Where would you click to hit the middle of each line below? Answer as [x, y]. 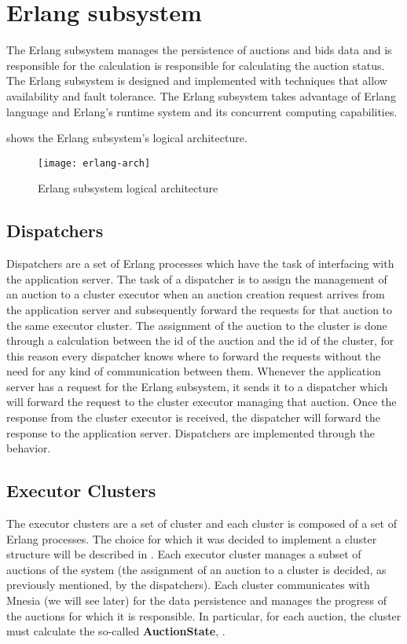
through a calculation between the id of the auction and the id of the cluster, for [200, 340]
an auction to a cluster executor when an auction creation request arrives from [196, 294]
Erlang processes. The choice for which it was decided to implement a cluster [192, 538]
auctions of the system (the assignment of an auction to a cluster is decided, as [196, 569]
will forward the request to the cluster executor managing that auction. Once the [202, 402]
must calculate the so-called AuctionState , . [116, 631]
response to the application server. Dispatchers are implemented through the [191, 432]
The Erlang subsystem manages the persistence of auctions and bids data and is [199, 50]
